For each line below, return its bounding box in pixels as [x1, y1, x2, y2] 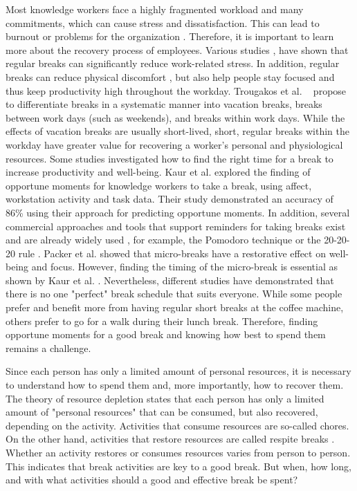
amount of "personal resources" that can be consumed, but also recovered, [6, 405, 318, 419]
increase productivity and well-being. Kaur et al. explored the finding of [6, 165, 311, 179]
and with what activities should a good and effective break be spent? [6, 472, 298, 487]
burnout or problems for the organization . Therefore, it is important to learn [6, 29, 334, 44]
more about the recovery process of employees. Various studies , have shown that [6, 42, 349, 57]
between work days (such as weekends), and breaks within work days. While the [6, 110, 345, 124]
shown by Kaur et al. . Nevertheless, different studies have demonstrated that [6, 272, 334, 287]
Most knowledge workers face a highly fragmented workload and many [6, 2, 304, 16]
